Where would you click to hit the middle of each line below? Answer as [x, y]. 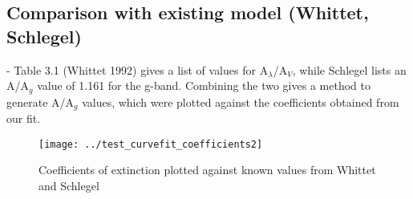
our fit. [24, 118]
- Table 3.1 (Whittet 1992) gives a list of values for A [138, 69]
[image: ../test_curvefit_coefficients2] [151, 144]
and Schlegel [69, 185]
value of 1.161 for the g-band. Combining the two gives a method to [204, 85]
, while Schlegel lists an [349, 69]
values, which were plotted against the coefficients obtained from [241, 102]
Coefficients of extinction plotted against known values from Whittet [207, 170]
